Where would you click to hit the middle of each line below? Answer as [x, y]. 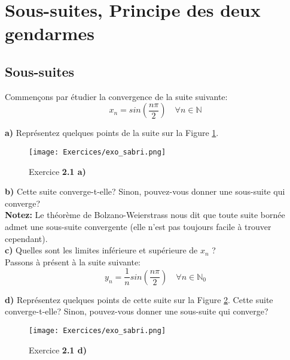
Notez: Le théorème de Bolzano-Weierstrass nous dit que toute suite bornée [145, 215]
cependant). [26, 238]
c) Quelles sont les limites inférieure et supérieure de [101, 250]
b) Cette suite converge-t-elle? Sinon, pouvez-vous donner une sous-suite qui [145, 191]
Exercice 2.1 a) [57, 171]
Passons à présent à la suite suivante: [73, 261]
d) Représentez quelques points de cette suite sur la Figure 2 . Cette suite [139, 299]
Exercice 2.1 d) [58, 350]
